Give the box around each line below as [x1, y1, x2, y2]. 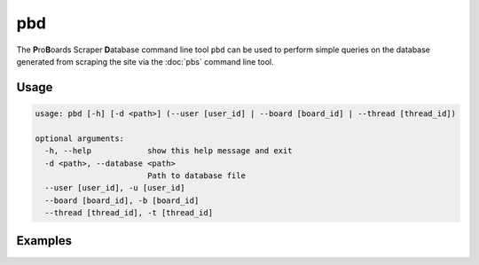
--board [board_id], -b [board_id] [44, 195, 200, 206]
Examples [16, 233, 73, 248]
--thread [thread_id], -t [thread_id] [44, 208, 213, 218]
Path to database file [146, 170, 246, 181]
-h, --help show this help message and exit [44, 146, 293, 156]
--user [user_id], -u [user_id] [44, 183, 185, 193]
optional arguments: [35, 133, 124, 144]
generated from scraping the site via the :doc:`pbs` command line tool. [16, 56, 274, 66]
